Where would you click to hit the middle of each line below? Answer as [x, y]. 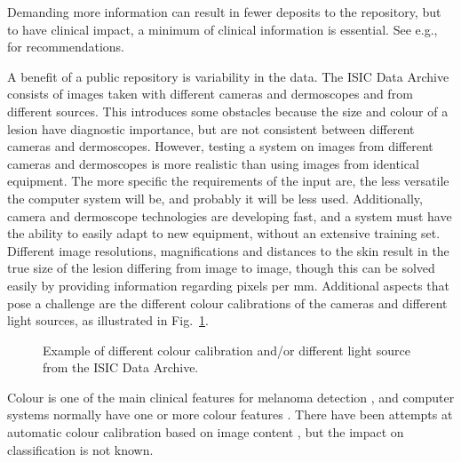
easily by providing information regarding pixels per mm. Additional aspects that [228, 285]
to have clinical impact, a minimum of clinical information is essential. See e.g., [223, 29]
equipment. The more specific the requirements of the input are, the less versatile [228, 181]
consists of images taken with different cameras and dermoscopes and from [210, 94]
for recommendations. [66, 47]
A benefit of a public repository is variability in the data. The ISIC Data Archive [228, 76]
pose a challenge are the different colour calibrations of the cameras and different [227, 303]
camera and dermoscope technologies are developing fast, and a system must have [230, 215]
